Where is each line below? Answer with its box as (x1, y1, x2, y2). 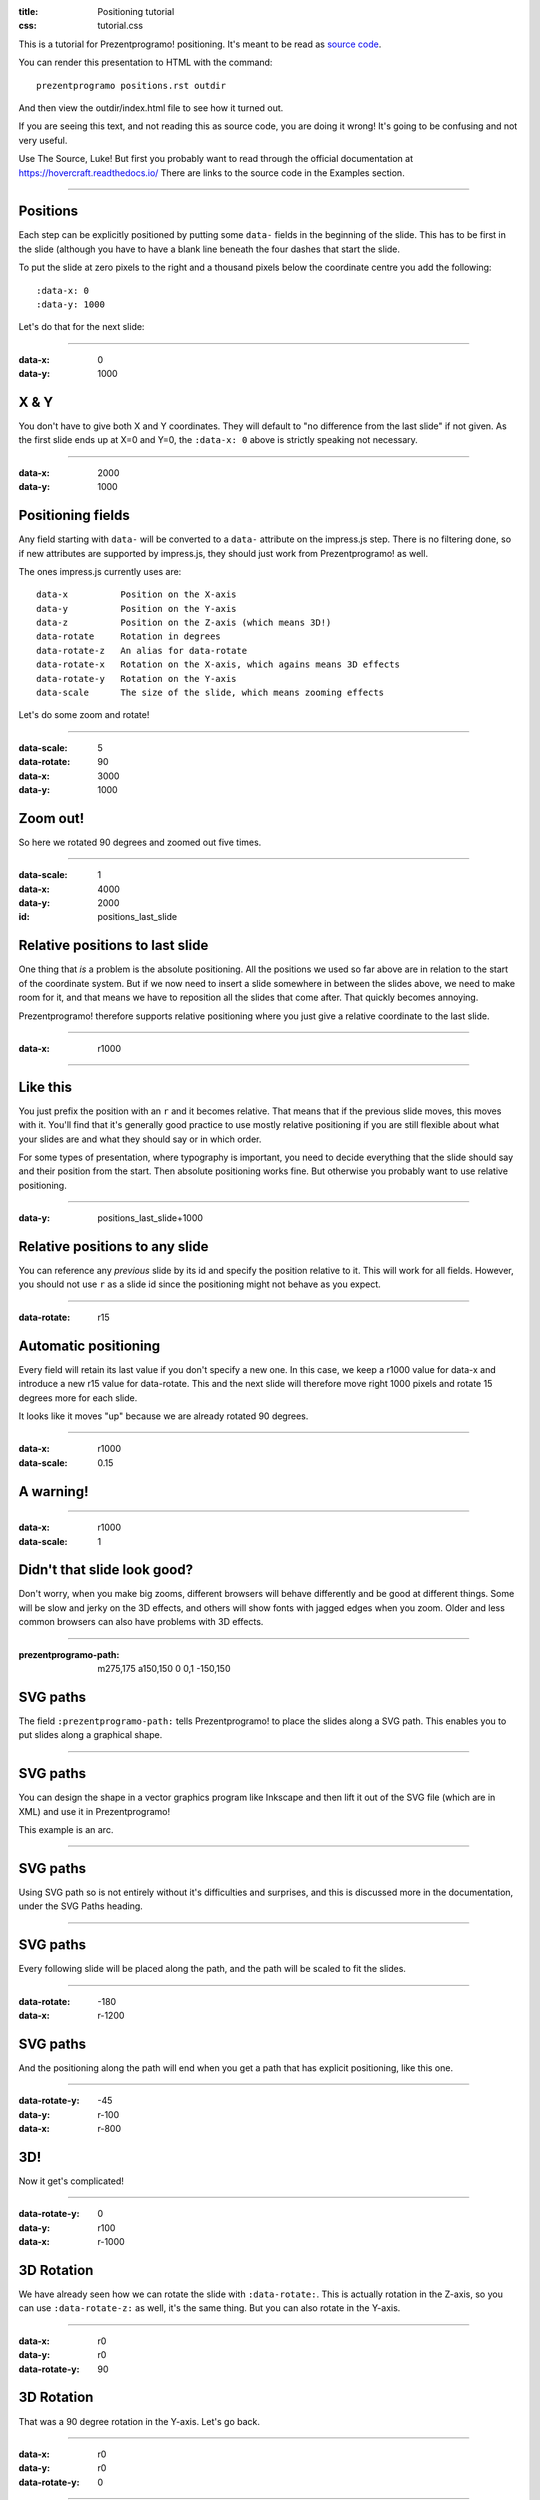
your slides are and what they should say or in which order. (18, 1133, 262, 1145)
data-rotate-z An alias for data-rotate (36, 645, 248, 656)
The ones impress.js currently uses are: (18, 565, 182, 577)
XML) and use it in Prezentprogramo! (18, 1805, 170, 1817)
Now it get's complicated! (18, 2175, 125, 2187)
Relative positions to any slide (18, 1238, 209, 1255)
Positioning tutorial (97, 6, 175, 17)
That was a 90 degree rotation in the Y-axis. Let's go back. (18, 2415, 260, 2427)
